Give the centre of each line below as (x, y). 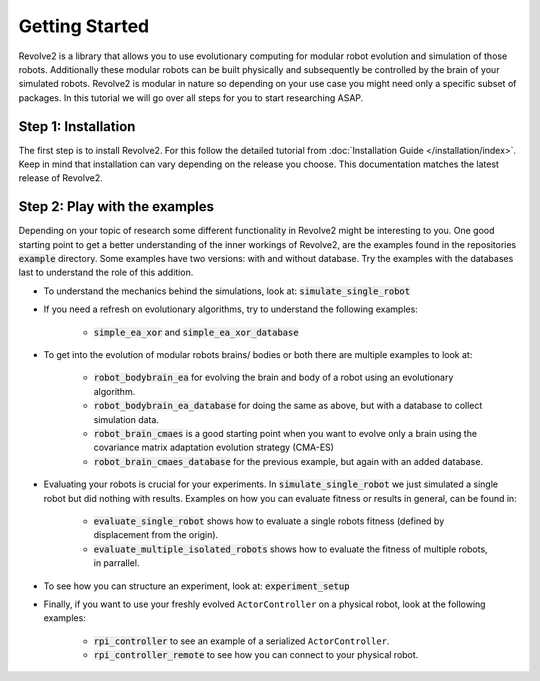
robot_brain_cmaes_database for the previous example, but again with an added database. (288, 461)
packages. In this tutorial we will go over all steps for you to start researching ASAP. (191, 97)
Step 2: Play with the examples (116, 206)
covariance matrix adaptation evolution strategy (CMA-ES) (214, 447)
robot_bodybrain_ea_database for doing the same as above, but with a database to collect (288, 406)
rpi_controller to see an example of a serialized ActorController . (241, 641)
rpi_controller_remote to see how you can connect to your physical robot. (256, 655)
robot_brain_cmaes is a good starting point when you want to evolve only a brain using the (285, 433)
